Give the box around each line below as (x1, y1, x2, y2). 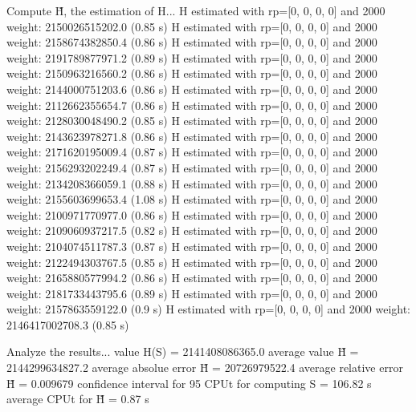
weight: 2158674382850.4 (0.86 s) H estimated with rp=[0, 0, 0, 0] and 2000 (6, 34, 377, 50)
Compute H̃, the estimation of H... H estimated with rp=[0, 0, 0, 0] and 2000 (6, 2, 385, 18)
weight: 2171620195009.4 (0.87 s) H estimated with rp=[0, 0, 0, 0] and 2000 (6, 143, 377, 160)
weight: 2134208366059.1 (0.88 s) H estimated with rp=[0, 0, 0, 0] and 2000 (6, 175, 377, 192)
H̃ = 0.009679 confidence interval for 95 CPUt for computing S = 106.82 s (6, 374, 372, 391)
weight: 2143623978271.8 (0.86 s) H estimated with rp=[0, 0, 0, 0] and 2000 (6, 127, 377, 144)
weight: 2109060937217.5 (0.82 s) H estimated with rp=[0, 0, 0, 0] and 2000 (6, 222, 377, 239)
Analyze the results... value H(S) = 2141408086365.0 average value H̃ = (6, 343, 359, 360)
